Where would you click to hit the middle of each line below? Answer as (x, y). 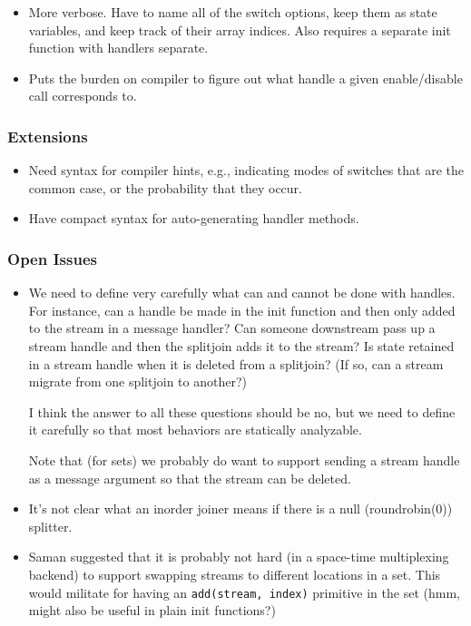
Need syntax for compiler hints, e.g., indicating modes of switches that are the (246, 170)
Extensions (48, 136)
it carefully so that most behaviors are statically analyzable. (195, 430)
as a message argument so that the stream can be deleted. (190, 478)
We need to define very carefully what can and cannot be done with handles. (242, 293)
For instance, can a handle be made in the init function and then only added (242, 310)
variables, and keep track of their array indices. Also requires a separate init (240, 29)
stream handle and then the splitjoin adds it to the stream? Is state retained (241, 345)
